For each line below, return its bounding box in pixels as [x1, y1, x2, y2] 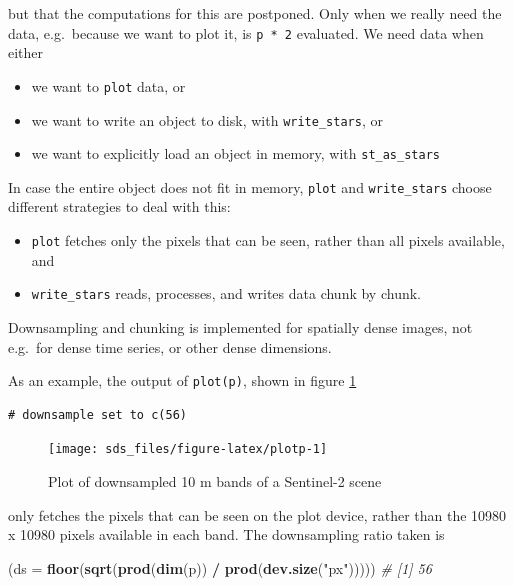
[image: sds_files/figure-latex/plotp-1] [48, 442, 328, 457]
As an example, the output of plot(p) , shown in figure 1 [8, 370, 357, 391]
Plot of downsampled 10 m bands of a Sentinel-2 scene [48, 471, 382, 492]
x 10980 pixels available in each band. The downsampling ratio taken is [8, 524, 445, 545]
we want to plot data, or [31, 75, 186, 96]
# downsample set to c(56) [8, 407, 187, 422]
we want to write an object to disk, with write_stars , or [31, 109, 383, 130]
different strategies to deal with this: [8, 196, 231, 217]
